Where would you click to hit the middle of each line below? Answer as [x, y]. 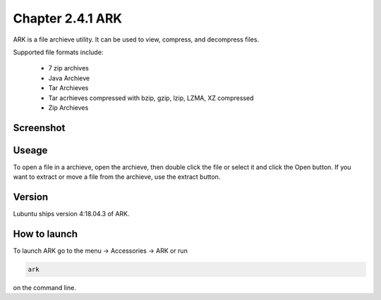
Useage [30, 150]
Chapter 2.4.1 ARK [68, 18]
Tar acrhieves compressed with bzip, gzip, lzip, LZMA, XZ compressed [151, 98]
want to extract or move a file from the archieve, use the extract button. [117, 177]
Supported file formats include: [58, 52]
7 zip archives [69, 68]
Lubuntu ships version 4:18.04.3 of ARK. [71, 214]
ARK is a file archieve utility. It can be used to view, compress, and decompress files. [136, 39]
